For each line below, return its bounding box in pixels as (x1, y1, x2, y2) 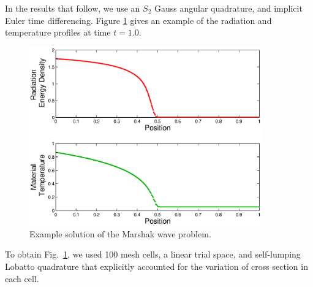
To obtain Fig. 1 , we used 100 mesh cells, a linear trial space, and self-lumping (5, 248, 301, 261)
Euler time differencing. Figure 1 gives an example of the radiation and (5, 13, 272, 26)
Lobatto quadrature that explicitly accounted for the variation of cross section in (5, 260, 308, 273)
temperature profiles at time (5, 26, 111, 39)
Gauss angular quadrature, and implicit (154, 2, 303, 14)
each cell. (5, 272, 39, 285)
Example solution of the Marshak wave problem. (29, 227, 211, 240)
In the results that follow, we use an (5, 2, 140, 14)
